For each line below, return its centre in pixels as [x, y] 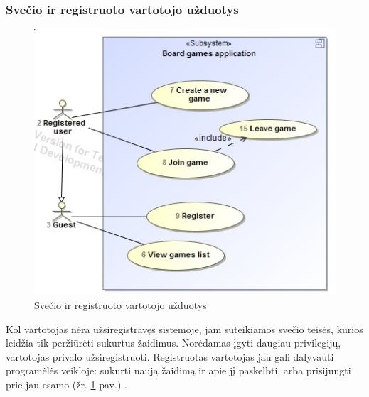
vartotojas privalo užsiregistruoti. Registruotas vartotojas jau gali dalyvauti [170, 356]
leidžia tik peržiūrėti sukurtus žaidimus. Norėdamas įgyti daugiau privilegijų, [173, 343]
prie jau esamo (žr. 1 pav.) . [66, 385]
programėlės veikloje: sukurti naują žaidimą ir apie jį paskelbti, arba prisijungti [178, 370]
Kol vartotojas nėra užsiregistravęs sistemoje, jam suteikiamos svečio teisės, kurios [184, 328]
